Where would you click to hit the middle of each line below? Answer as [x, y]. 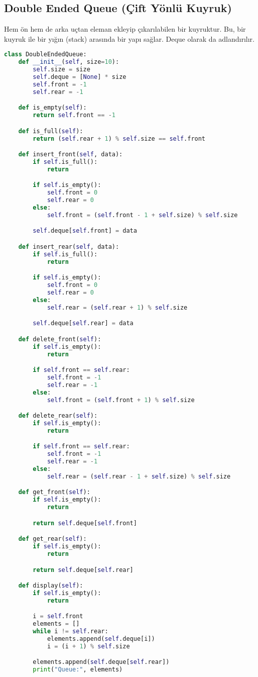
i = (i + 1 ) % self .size [88, 646]
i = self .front [58, 616]
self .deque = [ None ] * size [80, 77]
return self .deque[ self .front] [85, 523]
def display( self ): [51, 586]
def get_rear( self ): [52, 539]
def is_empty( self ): [52, 108]
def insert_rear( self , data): [69, 247]
